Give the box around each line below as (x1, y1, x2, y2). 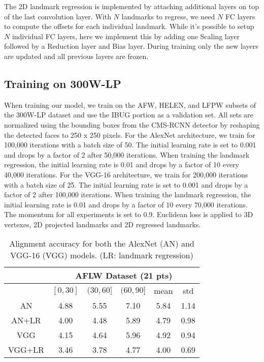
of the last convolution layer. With (4, 11, 111, 21)
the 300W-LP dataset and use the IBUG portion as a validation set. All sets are (4, 109, 253, 120)
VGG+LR (8, 344, 44, 356)
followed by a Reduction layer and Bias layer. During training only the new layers (4, 41, 258, 51)
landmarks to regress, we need (121, 11, 215, 21)
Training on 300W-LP (4, 75, 121, 91)
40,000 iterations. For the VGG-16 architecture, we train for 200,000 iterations (4, 169, 248, 179)
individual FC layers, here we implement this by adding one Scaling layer (12, 31, 240, 41)
